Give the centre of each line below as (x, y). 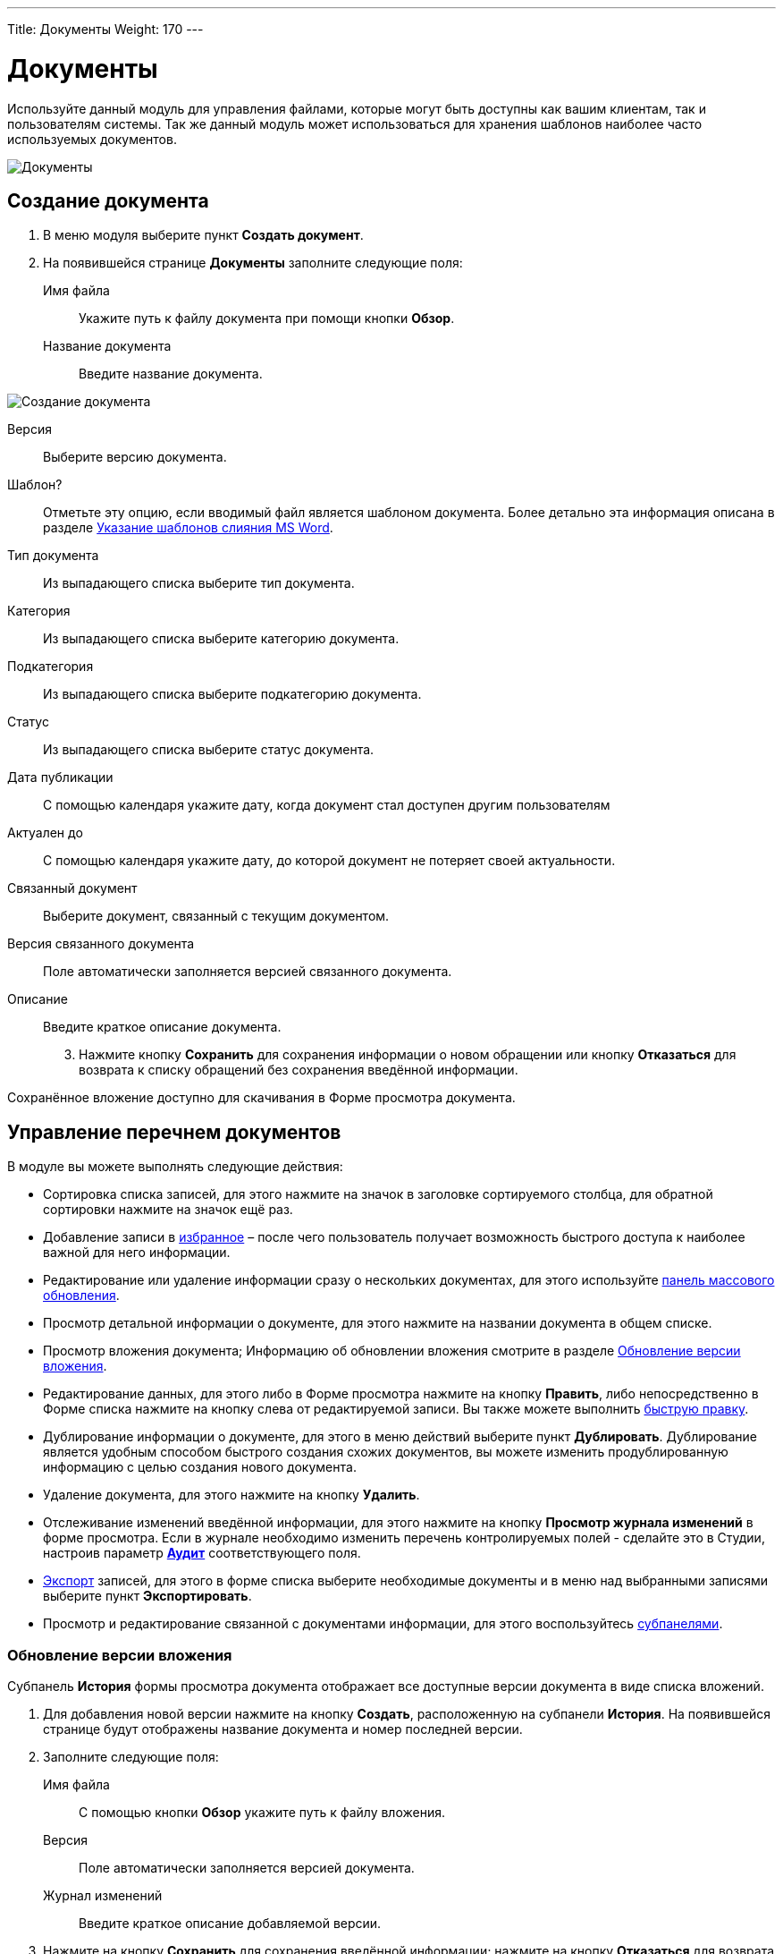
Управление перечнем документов (174, 1132)
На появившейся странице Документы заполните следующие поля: (253, 263)
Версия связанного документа (101, 944)
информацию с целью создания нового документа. (200, 1467)
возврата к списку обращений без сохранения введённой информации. (299, 1070)
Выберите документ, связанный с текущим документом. (216, 916)
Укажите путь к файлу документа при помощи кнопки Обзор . (267, 319)
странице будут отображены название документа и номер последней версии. (283, 1729)
